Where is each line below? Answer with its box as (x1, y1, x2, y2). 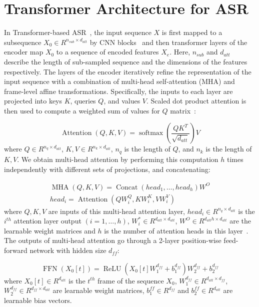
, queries (70, 95, 96, 106)
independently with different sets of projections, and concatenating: (4, 163, 210, 174)
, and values (103, 95, 140, 106)
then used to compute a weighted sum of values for (4, 105, 160, 115)
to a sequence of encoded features (56, 46, 159, 57)
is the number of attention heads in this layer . (104, 225, 248, 235)
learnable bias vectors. (4, 294, 72, 305)
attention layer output (13, 215, 81, 226)
